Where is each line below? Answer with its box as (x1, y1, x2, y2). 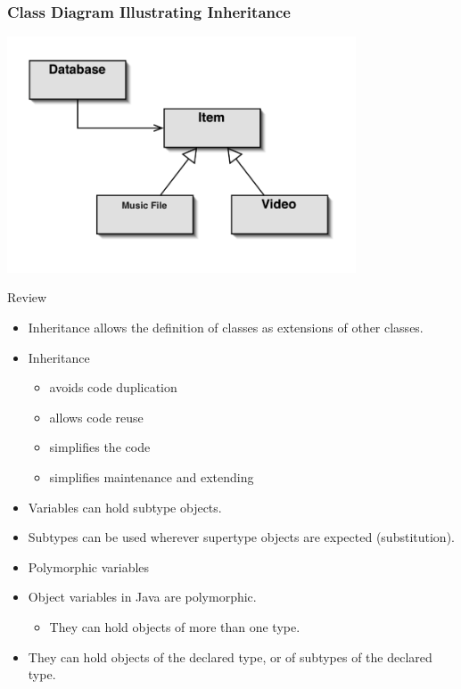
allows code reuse (49, 407, 144, 426)
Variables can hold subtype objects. (28, 497, 222, 516)
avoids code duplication (49, 378, 177, 397)
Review (7, 288, 47, 307)
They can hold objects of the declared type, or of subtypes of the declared (28, 647, 432, 666)
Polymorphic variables (28, 557, 150, 576)
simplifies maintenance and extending (49, 467, 254, 486)
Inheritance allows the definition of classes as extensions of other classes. (28, 317, 424, 336)
